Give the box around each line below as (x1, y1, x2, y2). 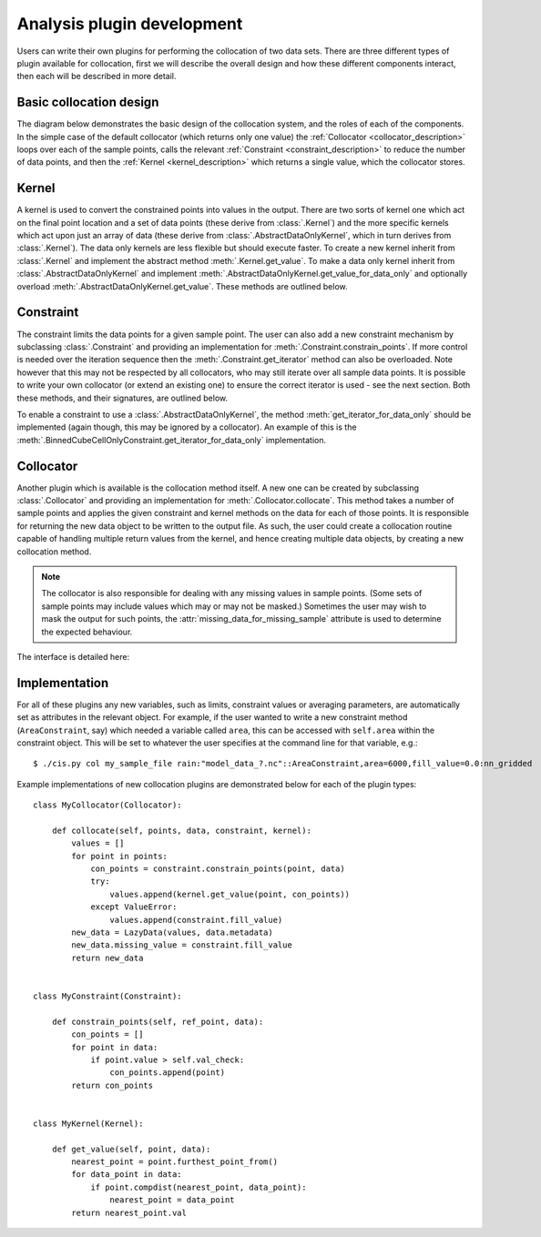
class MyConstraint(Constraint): (33, 991, 182, 1001)
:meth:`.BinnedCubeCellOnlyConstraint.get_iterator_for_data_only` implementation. (16, 434, 327, 445)
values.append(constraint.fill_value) (109, 915, 283, 925)
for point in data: (71, 1042, 158, 1052)
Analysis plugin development (16, 14, 243, 34)
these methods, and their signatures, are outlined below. (16, 392, 229, 403)
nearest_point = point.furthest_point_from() (71, 1157, 278, 1167)
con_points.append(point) (109, 1068, 226, 1078)
